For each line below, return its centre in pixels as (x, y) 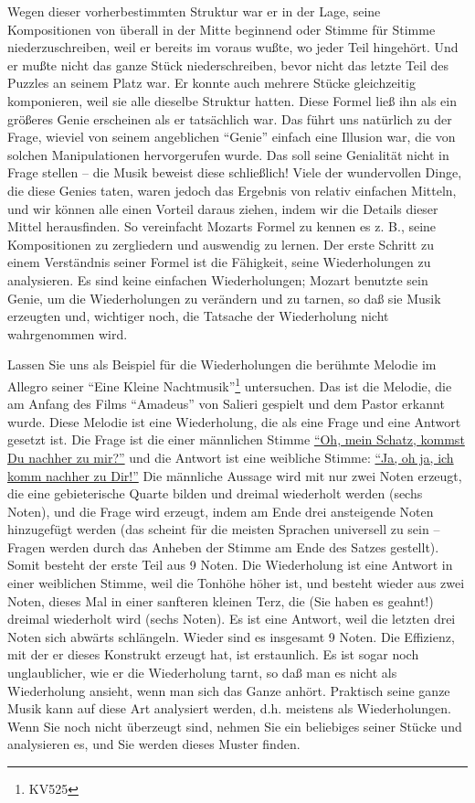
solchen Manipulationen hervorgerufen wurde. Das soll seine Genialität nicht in (228, 154)
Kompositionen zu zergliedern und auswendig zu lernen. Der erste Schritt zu (221, 244)
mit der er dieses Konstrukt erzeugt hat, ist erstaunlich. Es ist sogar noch (213, 654)
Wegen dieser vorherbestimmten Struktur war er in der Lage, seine (194, 11)
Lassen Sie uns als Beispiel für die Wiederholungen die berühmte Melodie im (222, 364)
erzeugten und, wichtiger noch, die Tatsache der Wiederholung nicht (198, 316)
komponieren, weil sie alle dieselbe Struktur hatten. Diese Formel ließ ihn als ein (232, 100)
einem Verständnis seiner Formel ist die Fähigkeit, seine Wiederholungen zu (219, 262)
